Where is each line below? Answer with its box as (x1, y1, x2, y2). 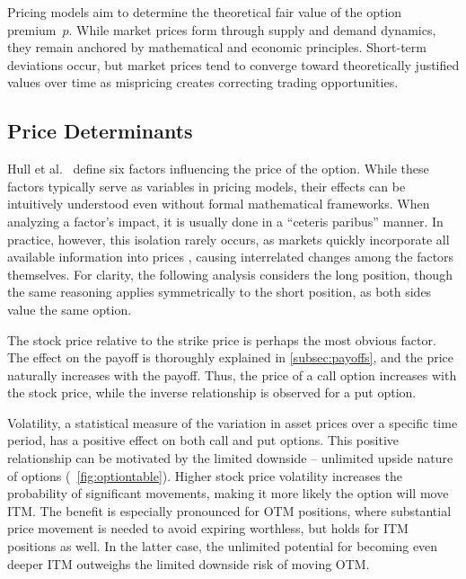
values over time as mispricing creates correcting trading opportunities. (7, 73, 399, 92)
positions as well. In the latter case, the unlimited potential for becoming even (7, 537, 438, 556)
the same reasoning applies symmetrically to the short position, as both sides (7, 282, 432, 301)
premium (7, 20, 57, 39)
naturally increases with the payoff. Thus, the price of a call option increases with (7, 365, 457, 384)
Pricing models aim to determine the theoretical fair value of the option (7, 3, 402, 21)
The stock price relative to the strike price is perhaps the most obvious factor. (7, 330, 436, 349)
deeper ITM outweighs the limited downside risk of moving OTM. (7, 554, 370, 573)
